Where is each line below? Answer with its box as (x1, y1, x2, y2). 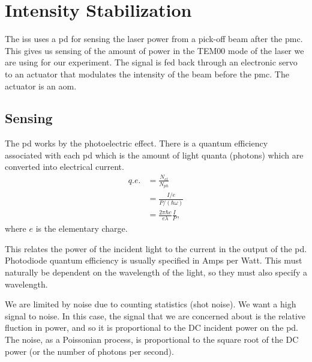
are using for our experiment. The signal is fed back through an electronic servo (5, 56, 298, 68)
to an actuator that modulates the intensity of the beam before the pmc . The (5, 67, 289, 80)
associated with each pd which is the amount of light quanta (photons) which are (5, 148, 304, 161)
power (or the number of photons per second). (5, 345, 174, 357)
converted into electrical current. (5, 160, 124, 173)
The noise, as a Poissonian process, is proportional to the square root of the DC (5, 333, 299, 345)
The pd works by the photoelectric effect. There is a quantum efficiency (5, 137, 268, 149)
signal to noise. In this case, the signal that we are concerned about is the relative (5, 309, 306, 322)
